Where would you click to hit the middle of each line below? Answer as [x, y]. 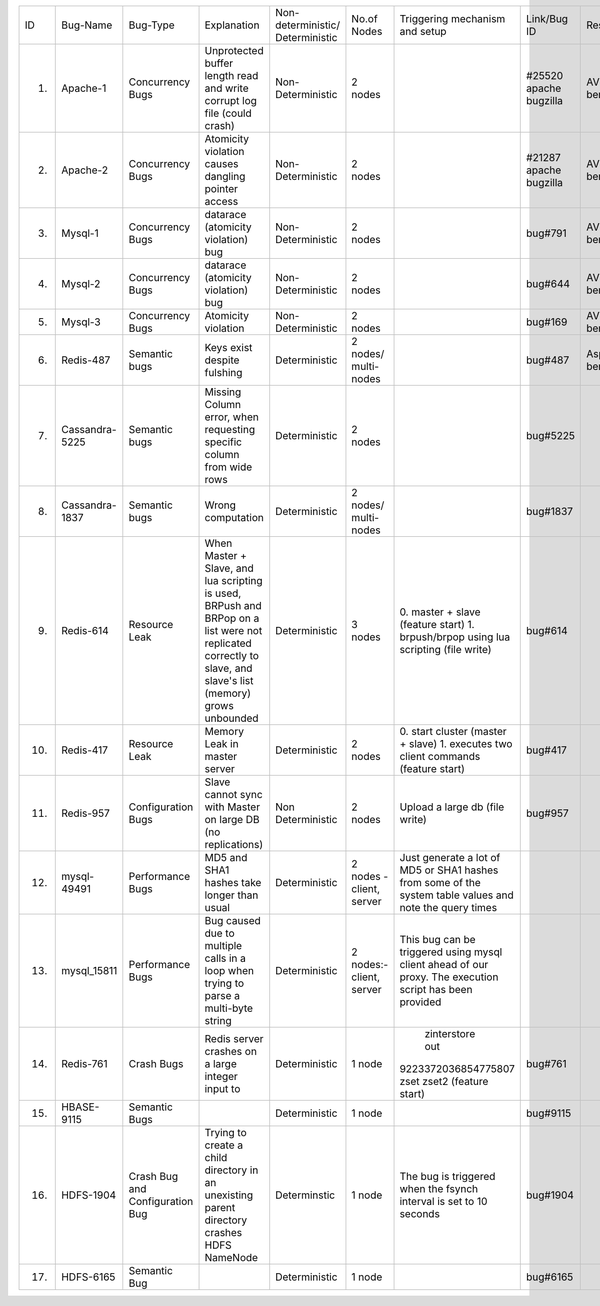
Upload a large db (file [452, 807]
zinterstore [450, 1033]
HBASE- [80, 1107]
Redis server [234, 1038]
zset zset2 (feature [444, 1081]
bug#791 [546, 233]
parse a [222, 995]
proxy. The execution [449, 977]
